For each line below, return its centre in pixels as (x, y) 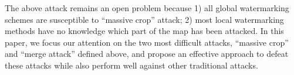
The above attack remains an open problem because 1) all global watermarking (147, 8)
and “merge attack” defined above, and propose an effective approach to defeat (147, 54)
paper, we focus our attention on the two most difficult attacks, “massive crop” (147, 42)
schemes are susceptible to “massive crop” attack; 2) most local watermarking (144, 19)
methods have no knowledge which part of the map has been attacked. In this (144, 31)
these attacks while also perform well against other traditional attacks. (131, 65)
